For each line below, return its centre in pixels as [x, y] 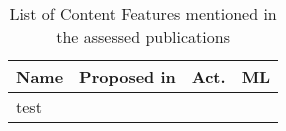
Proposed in [127, 76]
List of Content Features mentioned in [143, 13]
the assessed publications [143, 36]
